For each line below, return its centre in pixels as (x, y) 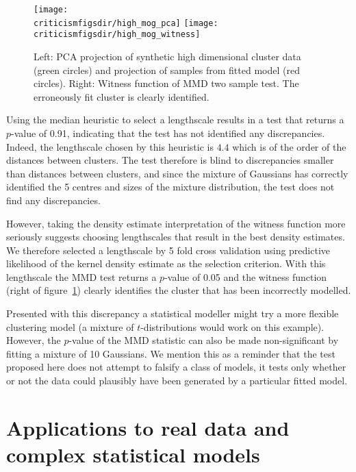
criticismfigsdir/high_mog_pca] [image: (126, 23)
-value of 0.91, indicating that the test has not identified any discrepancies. (168, 133)
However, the (34, 340)
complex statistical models (133, 454)
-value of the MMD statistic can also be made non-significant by (204, 340)
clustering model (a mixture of (70, 326)
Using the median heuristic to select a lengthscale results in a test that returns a (175, 120)
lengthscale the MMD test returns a (81, 276)
